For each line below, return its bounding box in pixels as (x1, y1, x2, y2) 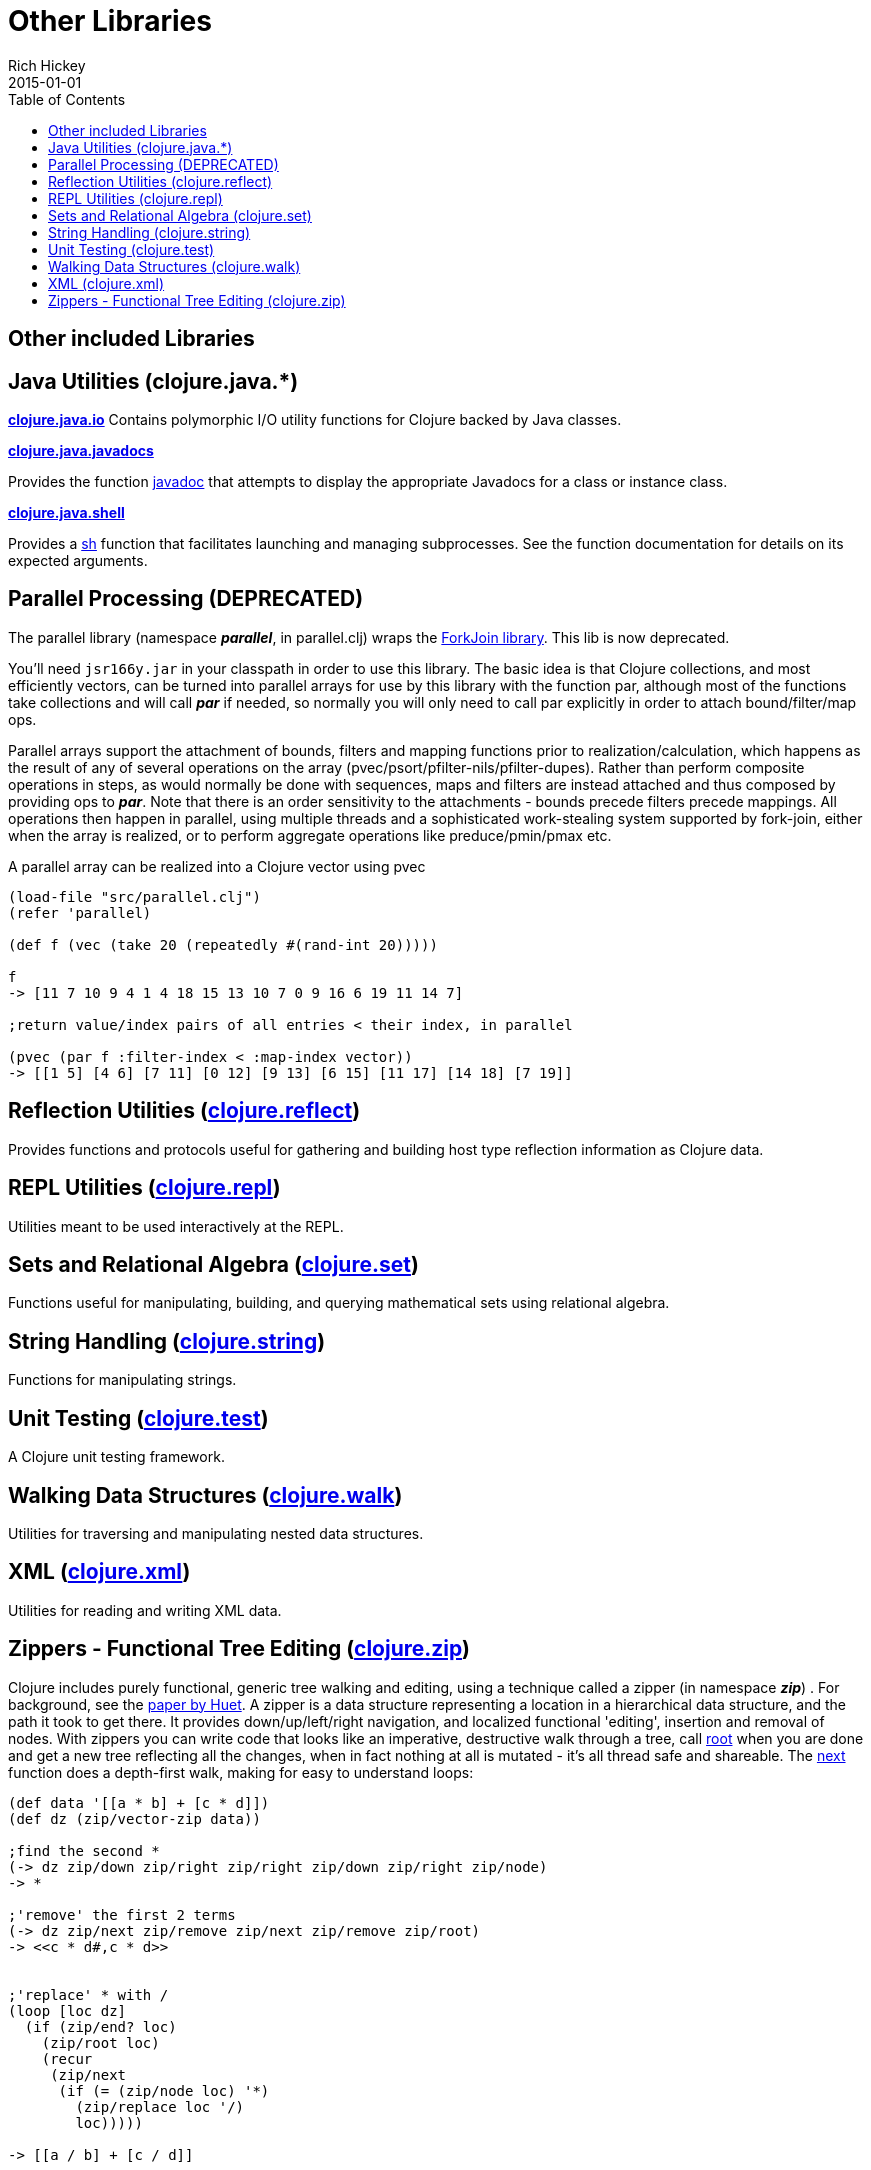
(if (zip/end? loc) (24, 2018, 177, 2035)
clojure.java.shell (8, 504, 125, 522)
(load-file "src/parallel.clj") (8, 888, 261, 905)
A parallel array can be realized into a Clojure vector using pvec (8, 857, 426, 875)
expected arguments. (8, 552, 148, 570)
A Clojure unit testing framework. (8, 1448, 225, 1466)
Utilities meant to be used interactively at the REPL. (8, 1217, 344, 1235)
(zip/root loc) (41, 2034, 160, 2051)
